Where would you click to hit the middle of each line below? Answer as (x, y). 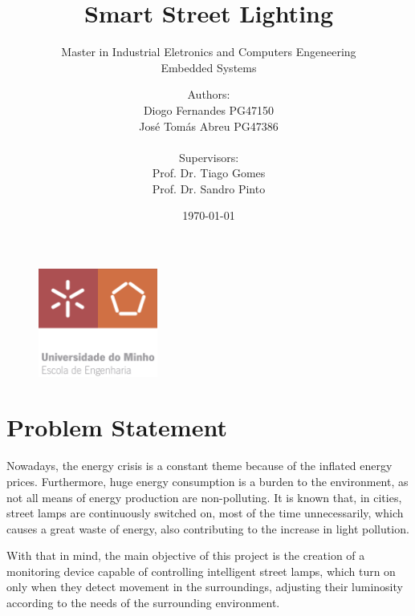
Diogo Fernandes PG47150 (209, 109)
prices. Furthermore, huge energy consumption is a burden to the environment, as (207, 481)
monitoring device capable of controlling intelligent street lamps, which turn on (201, 571)
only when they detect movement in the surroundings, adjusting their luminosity (205, 587)
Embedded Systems (209, 67)
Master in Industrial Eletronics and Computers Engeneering (209, 52)
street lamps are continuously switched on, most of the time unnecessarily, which (205, 513)
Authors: (209, 94)
